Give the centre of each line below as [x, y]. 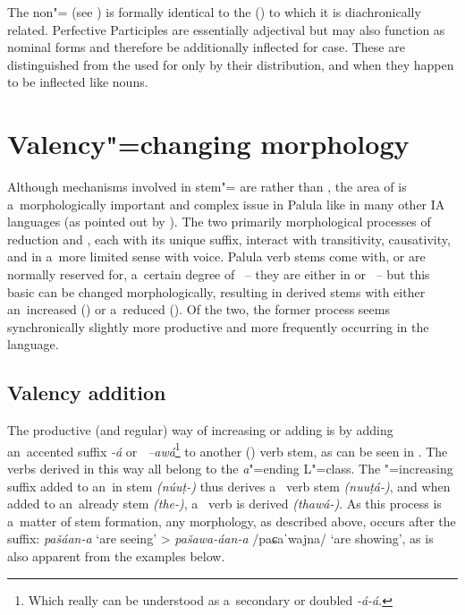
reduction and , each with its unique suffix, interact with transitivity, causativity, [229, 239]
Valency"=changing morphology [208, 144]
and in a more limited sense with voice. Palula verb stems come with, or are [216, 256]
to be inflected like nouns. [78, 82]
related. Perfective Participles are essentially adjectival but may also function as [226, 29]
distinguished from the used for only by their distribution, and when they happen [231, 64]
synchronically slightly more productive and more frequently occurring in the [218, 326]
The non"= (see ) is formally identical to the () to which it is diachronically [214, 12]
